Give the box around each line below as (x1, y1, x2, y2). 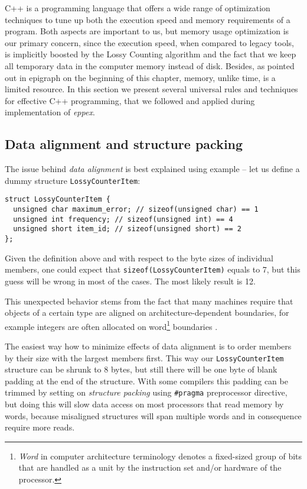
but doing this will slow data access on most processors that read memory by (5, 398, 284, 410)
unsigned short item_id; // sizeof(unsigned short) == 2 (13, 225, 241, 234)
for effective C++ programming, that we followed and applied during (5, 94, 255, 106)
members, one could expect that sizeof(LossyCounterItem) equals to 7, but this (5, 263, 301, 276)
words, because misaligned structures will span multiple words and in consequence (5, 409, 302, 422)
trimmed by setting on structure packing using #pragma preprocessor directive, (5, 386, 288, 399)
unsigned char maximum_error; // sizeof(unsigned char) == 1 (13, 205, 259, 214)
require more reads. (5, 421, 75, 433)
